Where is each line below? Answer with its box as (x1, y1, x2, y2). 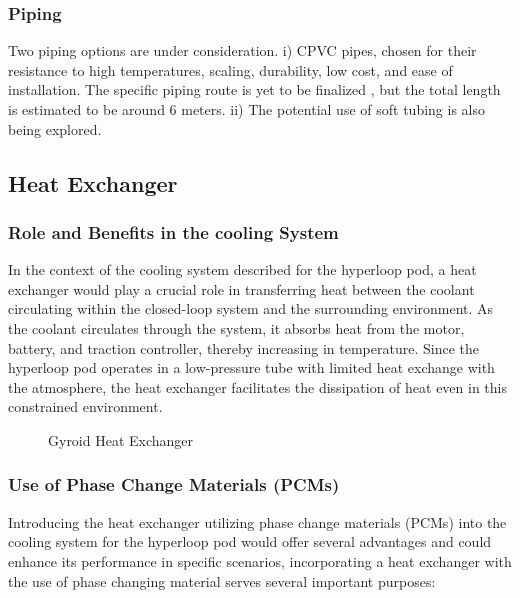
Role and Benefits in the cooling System (8, 219, 339, 244)
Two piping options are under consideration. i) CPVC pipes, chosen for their (8, 40, 477, 61)
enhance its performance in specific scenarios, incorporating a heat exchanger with (8, 550, 512, 571)
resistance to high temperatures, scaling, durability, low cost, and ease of (8, 59, 453, 80)
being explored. (8, 118, 102, 139)
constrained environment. (8, 396, 163, 417)
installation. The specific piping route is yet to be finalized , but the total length (8, 79, 501, 100)
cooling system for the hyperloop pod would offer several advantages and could (8, 531, 492, 552)
